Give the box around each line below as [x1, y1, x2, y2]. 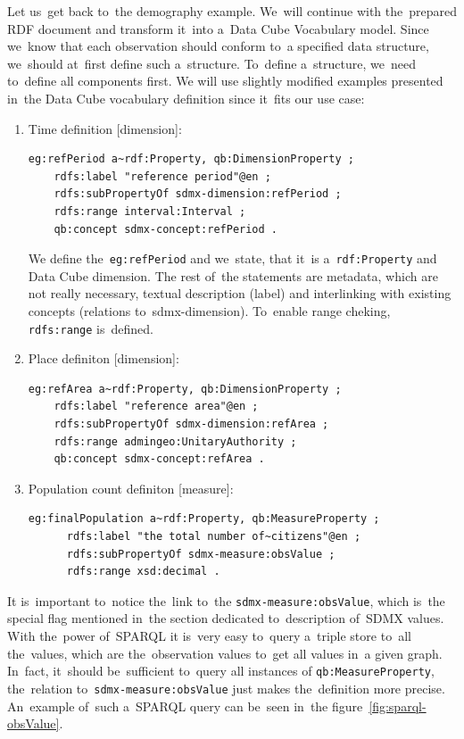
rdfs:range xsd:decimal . [66, 565, 220, 578]
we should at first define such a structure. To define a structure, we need [7, 54, 416, 72]
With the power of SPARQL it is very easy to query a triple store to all [7, 627, 411, 644]
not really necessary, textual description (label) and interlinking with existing [28, 284, 452, 303]
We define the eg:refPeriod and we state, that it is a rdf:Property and [28, 249, 437, 268]
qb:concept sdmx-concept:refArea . [54, 453, 265, 466]
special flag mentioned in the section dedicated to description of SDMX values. [7, 609, 444, 627]
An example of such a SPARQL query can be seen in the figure [7, 696, 363, 715]
